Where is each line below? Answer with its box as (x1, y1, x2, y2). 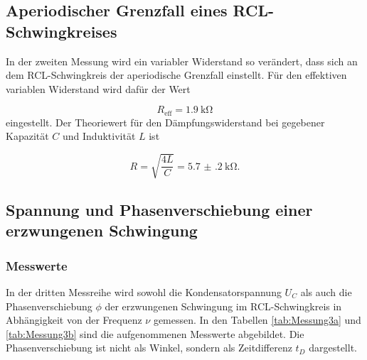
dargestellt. (309, 340, 357, 355)
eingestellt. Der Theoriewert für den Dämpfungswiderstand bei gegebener (6, 114, 325, 129)
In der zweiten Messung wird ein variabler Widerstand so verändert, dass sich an (6, 53, 358, 68)
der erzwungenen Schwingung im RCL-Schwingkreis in (105, 298, 342, 313)
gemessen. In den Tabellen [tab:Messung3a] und (153, 312, 361, 327)
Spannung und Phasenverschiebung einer (6, 198, 313, 220)
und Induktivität (63, 129, 136, 143)
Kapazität (6, 129, 49, 143)
